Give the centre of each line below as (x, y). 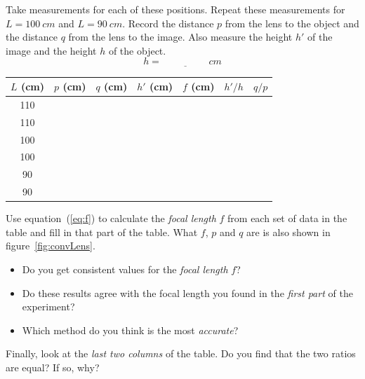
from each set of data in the (287, 218)
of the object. (137, 50)
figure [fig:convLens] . (51, 246)
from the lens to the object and (292, 23)
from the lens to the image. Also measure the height (180, 37)
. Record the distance (168, 23)
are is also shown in (288, 232)
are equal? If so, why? (53, 367)
